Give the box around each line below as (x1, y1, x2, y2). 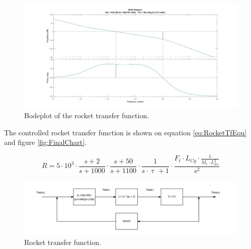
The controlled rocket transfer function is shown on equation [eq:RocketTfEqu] (4, 127, 247, 137)
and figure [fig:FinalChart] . (4, 137, 87, 147)
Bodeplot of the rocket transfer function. (24, 110, 149, 121)
